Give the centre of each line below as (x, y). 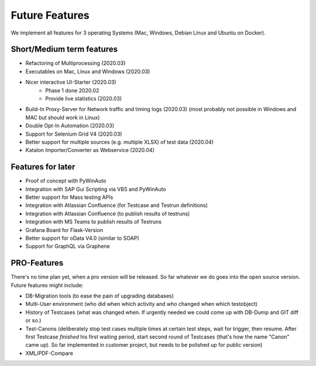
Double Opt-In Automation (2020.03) (70, 126)
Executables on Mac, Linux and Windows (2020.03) (88, 71)
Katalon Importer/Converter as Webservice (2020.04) (90, 150)
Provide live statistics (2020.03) (84, 99)
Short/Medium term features (64, 49)
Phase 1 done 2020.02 (72, 90)
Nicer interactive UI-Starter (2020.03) (71, 82)
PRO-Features (37, 263)
